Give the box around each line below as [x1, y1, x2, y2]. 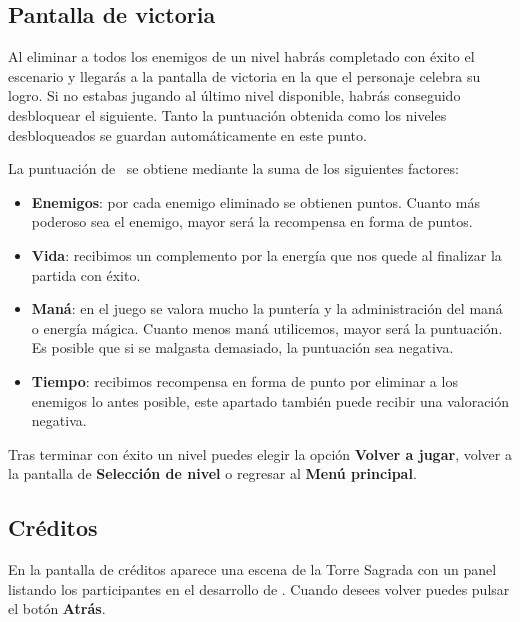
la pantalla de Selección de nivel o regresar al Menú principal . [8, 463, 417, 484]
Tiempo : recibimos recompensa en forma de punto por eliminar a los [31, 370, 458, 391]
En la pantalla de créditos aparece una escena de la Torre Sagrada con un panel [8, 559, 497, 580]
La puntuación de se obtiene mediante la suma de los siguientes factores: [8, 158, 459, 179]
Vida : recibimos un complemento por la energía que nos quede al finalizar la [31, 244, 502, 265]
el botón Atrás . [8, 598, 106, 619]
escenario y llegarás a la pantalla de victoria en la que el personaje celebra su [8, 65, 481, 86]
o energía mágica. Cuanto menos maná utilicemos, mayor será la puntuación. [31, 317, 503, 338]
